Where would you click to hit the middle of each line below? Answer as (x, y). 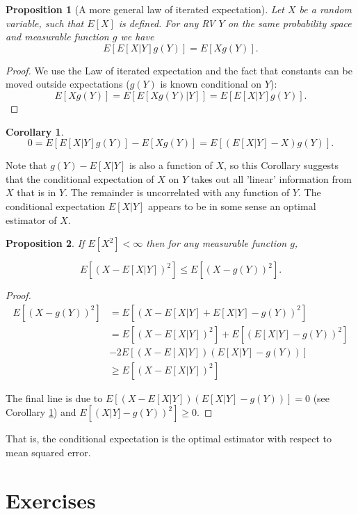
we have (137, 37)
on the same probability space (290, 23)
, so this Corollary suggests (282, 165)
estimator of (31, 219)
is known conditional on (211, 84)
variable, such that (45, 23)
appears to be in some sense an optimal (232, 206)
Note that (26, 165)
